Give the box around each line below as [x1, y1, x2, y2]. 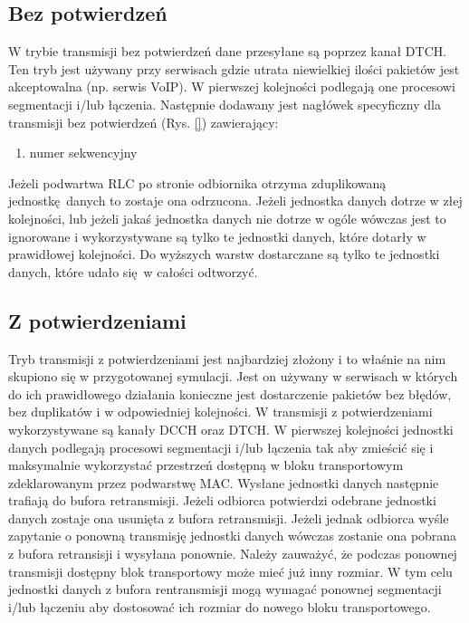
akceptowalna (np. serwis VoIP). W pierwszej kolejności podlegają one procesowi [8, 77, 455, 96]
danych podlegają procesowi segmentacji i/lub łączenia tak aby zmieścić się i [8, 437, 434, 456]
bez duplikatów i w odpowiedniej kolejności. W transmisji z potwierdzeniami [8, 402, 433, 421]
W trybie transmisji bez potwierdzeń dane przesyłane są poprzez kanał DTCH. [8, 42, 447, 61]
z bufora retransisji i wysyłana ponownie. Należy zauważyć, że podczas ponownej [8, 544, 457, 563]
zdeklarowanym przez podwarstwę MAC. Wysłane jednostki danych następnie [8, 473, 439, 492]
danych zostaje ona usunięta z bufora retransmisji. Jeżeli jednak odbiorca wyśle [8, 508, 449, 527]
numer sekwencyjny [29, 143, 138, 162]
